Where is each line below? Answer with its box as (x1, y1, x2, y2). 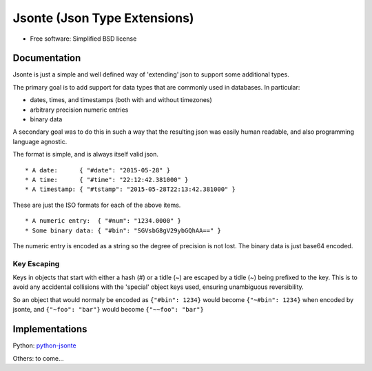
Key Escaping (12, 259, 60, 268)
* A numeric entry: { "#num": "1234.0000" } (25, 217, 182, 225)
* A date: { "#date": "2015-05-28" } (25, 166, 171, 174)
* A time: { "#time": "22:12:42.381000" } (25, 176, 189, 183)
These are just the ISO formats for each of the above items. (12, 201, 181, 209)
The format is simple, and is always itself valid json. (12, 150, 158, 159)
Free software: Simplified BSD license (30, 34, 137, 43)
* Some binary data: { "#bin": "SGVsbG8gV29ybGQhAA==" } (25, 226, 222, 234)
